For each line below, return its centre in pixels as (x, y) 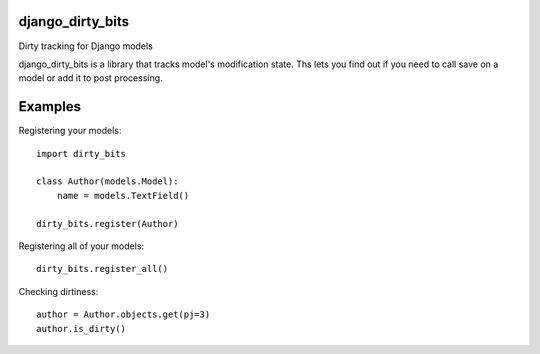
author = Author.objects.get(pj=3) (123, 314)
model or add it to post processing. (91, 78)
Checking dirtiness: (58, 291)
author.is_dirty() (81, 328)
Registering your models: (70, 131)
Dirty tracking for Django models (86, 46)
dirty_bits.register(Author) (107, 223)
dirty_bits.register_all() (102, 269)
